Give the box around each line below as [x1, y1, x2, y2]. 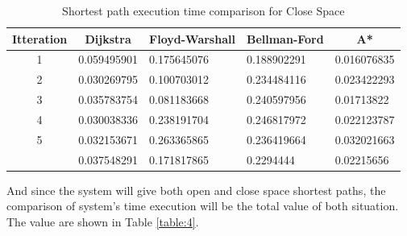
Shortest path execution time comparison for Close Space [62, 2, 345, 19]
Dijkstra [85, 30, 131, 47]
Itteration [12, 30, 68, 47]
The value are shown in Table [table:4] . [6, 213, 199, 230]
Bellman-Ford [246, 30, 324, 47]
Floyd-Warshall [149, 30, 235, 47]
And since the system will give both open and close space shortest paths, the [6, 181, 386, 198]
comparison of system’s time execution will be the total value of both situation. [6, 197, 399, 214]
